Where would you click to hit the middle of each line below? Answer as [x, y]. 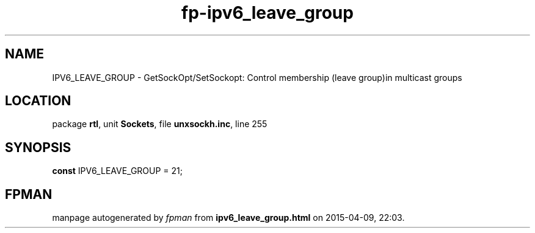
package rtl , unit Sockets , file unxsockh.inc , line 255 [160, 124]
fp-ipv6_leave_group [267, 13]
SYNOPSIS [38, 147]
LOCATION [38, 101]
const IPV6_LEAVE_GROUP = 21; [118, 171]
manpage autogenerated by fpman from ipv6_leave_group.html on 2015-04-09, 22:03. [228, 218]
